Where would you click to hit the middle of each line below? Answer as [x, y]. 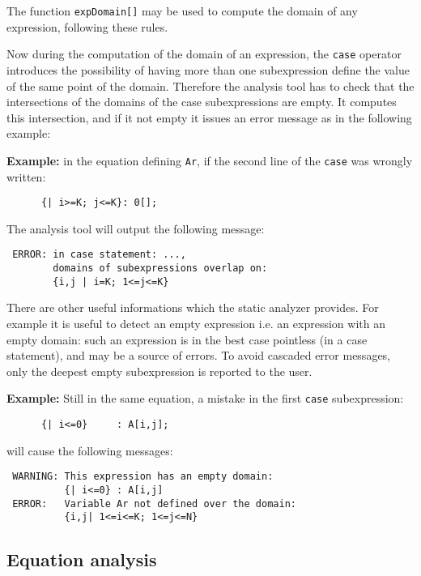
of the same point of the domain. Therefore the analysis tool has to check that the [210, 85]
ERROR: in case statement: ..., [99, 255]
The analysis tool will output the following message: [136, 228]
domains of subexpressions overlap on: [160, 269]
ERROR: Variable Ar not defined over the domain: [154, 503]
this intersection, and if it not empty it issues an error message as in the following [209, 117]
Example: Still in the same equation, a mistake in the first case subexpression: [205, 398]
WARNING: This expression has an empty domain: [143, 477]
